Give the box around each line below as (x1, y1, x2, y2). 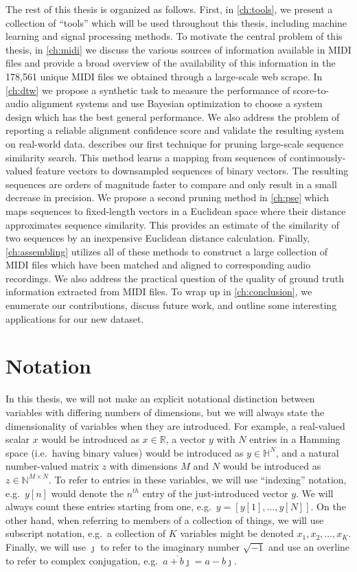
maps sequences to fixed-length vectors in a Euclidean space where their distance (5, 203, 346, 218)
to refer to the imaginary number (100, 539, 240, 553)
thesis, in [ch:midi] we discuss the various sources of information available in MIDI (5, 42, 352, 56)
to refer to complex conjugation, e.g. (5, 553, 159, 567)
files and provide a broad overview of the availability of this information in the (5, 56, 336, 70)
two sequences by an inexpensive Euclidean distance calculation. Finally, (5, 231, 310, 245)
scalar (5, 432, 30, 446)
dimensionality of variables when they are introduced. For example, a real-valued (5, 418, 345, 433)
